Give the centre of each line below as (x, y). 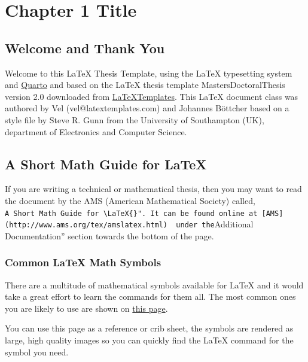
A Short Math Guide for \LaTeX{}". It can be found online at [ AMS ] (144, 213)
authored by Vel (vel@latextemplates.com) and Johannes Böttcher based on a (147, 108)
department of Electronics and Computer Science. (96, 131)
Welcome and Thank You (85, 48)
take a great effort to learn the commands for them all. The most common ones (150, 296)
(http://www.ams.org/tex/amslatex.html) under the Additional (129, 224)
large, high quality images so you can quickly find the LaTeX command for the (149, 340)
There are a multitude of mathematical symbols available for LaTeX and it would (154, 285)
